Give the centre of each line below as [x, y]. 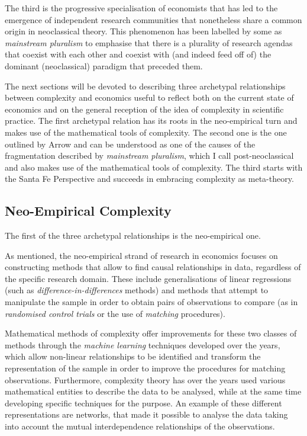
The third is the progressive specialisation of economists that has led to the [141, 8]
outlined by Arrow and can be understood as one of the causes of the [130, 144]
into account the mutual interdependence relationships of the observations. [140, 426]
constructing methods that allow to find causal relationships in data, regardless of [153, 267]
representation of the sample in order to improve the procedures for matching [145, 368]
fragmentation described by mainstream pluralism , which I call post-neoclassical [149, 156]
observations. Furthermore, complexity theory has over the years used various [145, 379]
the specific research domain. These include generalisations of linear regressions [148, 278]
